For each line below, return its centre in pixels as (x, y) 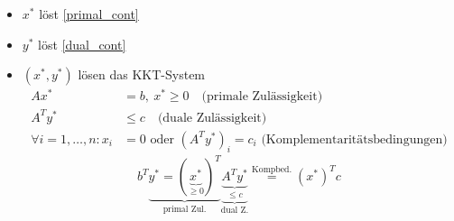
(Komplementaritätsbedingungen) (354, 139)
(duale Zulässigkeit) (212, 118)
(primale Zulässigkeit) (262, 97)
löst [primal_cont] (89, 14)
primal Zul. (185, 210)
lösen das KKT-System (142, 74)
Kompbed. (272, 170)
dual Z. (235, 211)
